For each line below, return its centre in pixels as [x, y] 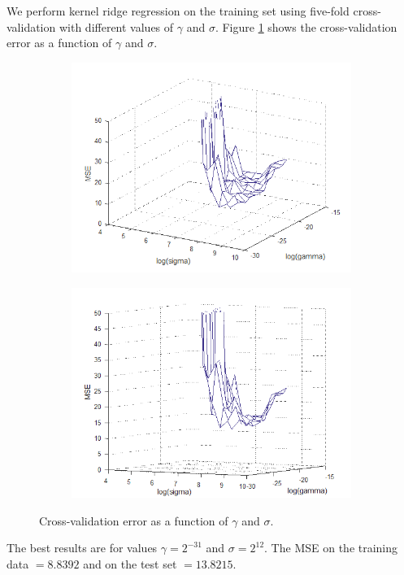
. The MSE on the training [331, 548]
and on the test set [130, 563]
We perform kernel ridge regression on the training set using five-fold [178, 11]
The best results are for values [82, 548]
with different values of [116, 26]
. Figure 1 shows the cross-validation [306, 26]
